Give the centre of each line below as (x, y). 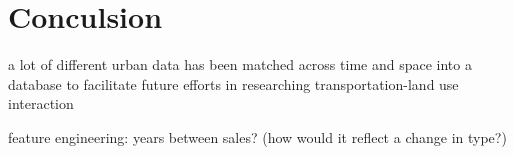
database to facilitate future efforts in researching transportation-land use (233, 83)
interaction (41, 103)
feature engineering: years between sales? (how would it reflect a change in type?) (257, 136)
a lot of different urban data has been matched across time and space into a (240, 64)
